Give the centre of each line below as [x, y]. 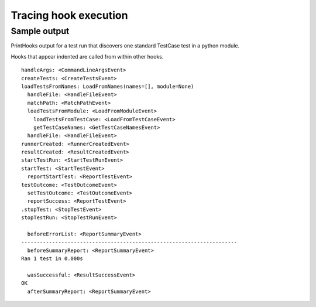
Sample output [40, 31]
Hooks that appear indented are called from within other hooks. [87, 56]
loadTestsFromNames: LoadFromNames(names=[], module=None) [108, 86]
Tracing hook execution [69, 15]
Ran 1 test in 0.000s [52, 259]
